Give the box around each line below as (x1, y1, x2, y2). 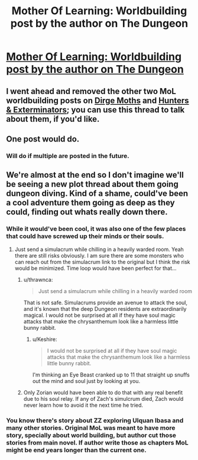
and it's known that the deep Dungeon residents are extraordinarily (23, 305, 187, 312)
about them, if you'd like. (6, 114, 100, 124)
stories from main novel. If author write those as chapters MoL (6, 438, 189, 446)
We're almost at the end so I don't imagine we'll (6, 170, 184, 180)
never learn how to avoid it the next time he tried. (23, 401, 144, 408)
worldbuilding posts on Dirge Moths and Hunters (6, 95, 189, 105)
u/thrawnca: (23, 276, 53, 283)
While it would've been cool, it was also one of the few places (6, 225, 186, 233)
